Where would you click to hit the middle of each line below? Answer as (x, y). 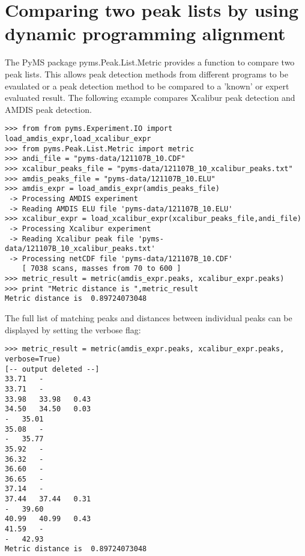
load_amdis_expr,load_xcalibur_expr (78, 138)
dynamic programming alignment (145, 33)
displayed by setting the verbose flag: (73, 329)
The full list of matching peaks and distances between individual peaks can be (149, 318)
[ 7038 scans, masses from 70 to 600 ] (101, 269)
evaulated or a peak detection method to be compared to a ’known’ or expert (147, 86)
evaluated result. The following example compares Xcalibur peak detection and (150, 98)
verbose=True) (33, 359)
